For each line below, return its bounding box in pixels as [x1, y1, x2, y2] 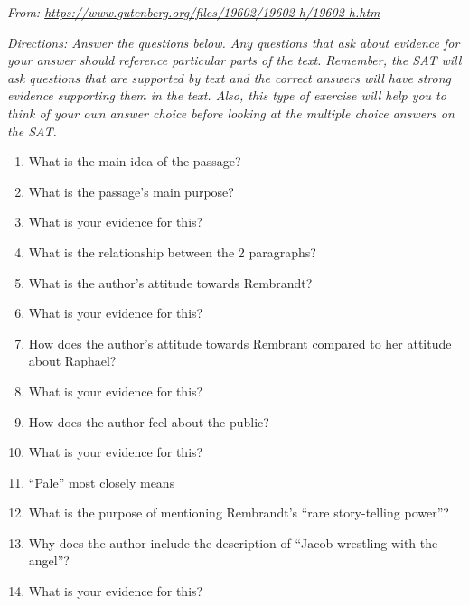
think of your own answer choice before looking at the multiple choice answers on [7, 103, 455, 122]
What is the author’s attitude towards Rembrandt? [28, 273, 313, 292]
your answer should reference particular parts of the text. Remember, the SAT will [7, 51, 462, 70]
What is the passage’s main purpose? [28, 182, 234, 200]
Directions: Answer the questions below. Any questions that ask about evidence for [7, 33, 460, 51]
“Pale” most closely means [28, 472, 175, 491]
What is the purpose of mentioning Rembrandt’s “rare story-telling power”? [28, 503, 449, 522]
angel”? [28, 551, 70, 570]
